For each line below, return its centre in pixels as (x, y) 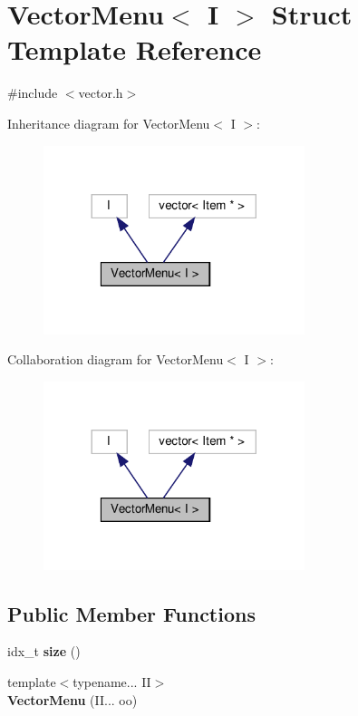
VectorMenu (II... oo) (73, 699)
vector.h (101, 93)
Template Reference (135, 49)
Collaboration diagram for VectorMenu (116, 359)
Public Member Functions (131, 613)
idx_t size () (44, 651)
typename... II (112, 682)
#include (33, 93)
